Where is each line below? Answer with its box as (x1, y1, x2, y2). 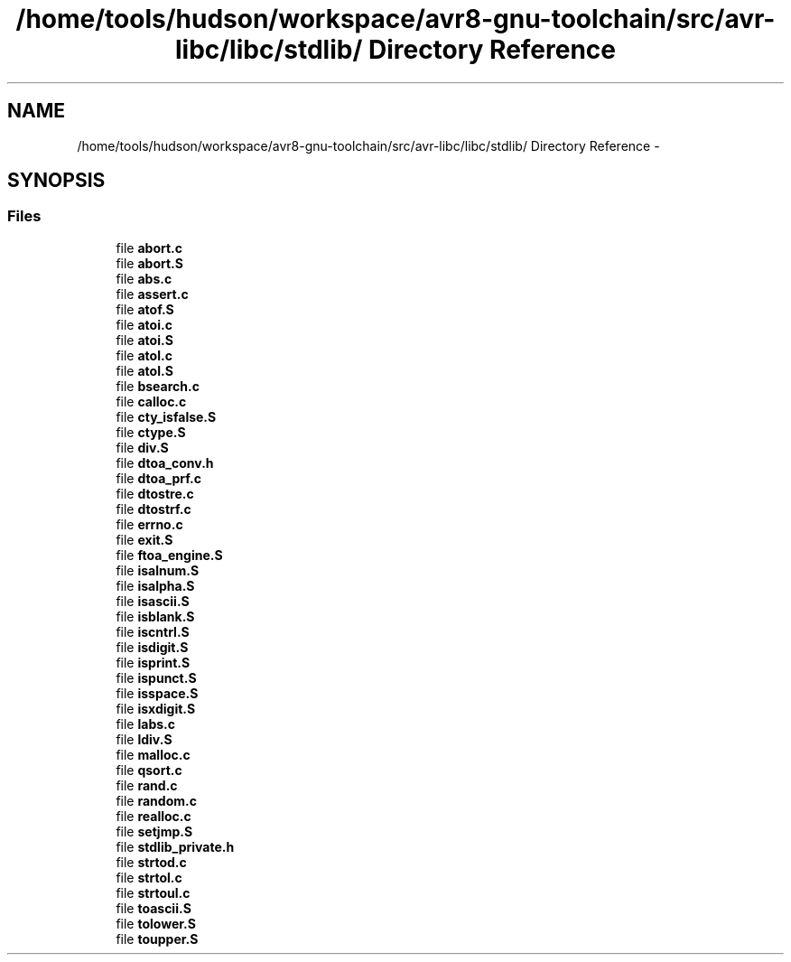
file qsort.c (116, 761, 182, 778)
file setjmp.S (116, 823, 193, 839)
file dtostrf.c (116, 500, 191, 517)
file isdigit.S (116, 639, 189, 655)
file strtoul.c (116, 884, 191, 901)
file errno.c (116, 516, 183, 532)
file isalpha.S (116, 577, 195, 593)
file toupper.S (116, 930, 199, 947)
